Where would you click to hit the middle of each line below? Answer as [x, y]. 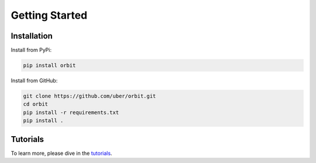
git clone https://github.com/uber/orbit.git [90, 96]
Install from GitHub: [34, 81]
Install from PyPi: [31, 50]
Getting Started [49, 15]
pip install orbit [49, 65]
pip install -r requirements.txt [71, 112]
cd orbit [36, 104]
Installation [32, 36]
